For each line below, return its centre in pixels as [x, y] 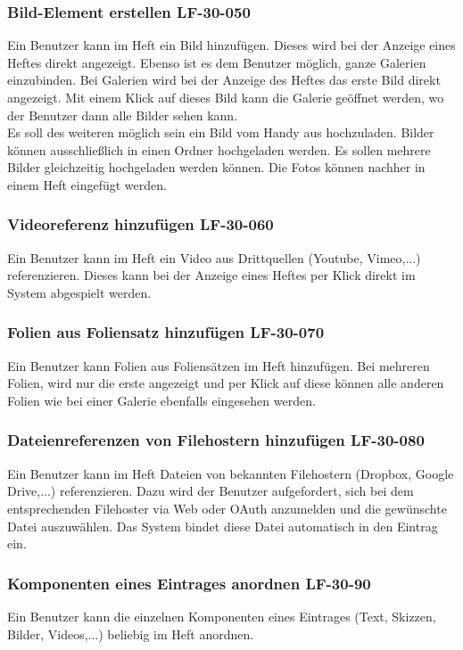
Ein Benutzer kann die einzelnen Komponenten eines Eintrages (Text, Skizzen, [222, 616]
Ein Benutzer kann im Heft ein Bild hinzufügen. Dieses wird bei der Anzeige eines [231, 45]
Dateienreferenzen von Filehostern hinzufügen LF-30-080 [216, 440]
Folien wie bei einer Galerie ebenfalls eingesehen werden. [161, 400]
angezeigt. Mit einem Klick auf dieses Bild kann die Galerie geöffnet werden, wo [226, 97]
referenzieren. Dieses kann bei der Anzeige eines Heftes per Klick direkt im [211, 275]
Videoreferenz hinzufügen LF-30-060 [141, 224]
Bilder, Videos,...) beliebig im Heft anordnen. [131, 634]
